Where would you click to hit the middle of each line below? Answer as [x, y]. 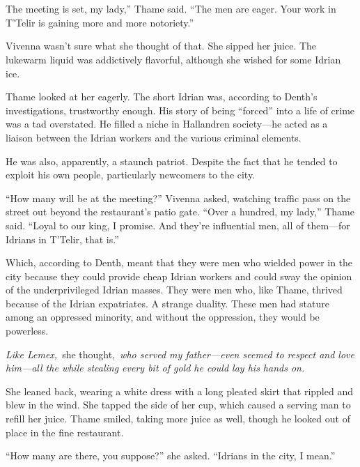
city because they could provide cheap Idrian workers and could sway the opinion [179, 276]
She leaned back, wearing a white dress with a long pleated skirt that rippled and [179, 391]
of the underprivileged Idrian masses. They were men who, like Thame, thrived [174, 290]
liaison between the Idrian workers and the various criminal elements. [154, 137]
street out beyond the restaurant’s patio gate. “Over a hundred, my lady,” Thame [180, 212]
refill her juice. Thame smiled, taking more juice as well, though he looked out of [178, 419]
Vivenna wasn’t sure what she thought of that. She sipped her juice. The [161, 46]
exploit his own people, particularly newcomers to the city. [131, 175]
